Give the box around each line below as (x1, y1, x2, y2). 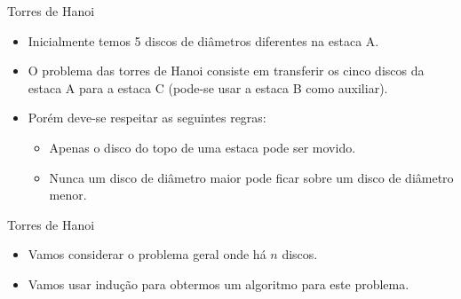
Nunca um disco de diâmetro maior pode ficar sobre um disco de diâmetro (49, 168, 454, 186)
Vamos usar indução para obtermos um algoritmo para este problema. (28, 274, 409, 293)
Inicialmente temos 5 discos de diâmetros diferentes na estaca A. (28, 31, 379, 50)
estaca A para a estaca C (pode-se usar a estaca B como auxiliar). (28, 78, 388, 97)
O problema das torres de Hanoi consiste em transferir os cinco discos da (28, 61, 425, 80)
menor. (49, 185, 87, 204)
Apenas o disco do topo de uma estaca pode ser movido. (49, 138, 356, 156)
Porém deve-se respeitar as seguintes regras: (28, 108, 266, 127)
